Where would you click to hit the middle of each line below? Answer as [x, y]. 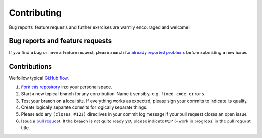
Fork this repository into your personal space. [67, 87]
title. [25, 128]
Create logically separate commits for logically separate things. [84, 107]
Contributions [30, 66]
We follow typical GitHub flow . [39, 78]
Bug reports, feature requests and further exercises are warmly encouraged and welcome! [99, 27]
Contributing [35, 13]
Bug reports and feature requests [60, 41]
